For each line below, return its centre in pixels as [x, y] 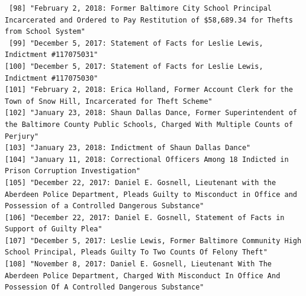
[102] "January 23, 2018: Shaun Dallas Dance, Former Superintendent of [151, 113]
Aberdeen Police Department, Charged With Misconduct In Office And [143, 276]
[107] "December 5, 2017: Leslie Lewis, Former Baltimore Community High [153, 241]
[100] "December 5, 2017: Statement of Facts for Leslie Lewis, [134, 66]
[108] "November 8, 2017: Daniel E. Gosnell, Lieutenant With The [138, 264]
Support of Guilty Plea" [54, 229]
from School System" [45, 32]
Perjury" [22, 136]
